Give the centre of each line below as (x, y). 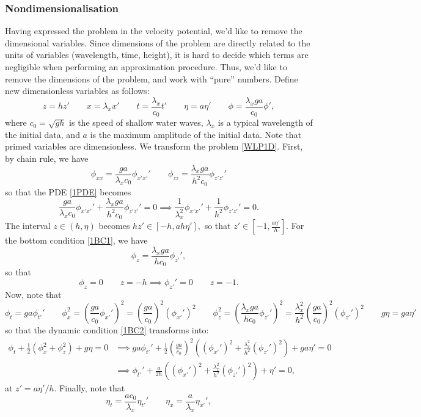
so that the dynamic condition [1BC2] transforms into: (107, 329)
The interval (28, 226)
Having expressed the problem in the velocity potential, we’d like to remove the (154, 31)
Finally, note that (92, 388)
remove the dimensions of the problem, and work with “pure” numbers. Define (152, 78)
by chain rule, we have (47, 158)
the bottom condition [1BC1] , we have (76, 240)
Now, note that (33, 294)
